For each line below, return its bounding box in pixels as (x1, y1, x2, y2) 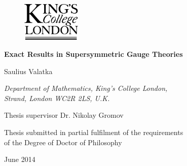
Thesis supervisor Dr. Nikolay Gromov (4, 110, 124, 120)
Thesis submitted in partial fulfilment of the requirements (4, 126, 183, 137)
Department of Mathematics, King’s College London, (4, 83, 168, 93)
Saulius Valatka (4, 65, 53, 76)
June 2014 (4, 154, 35, 164)
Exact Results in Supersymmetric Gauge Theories (4, 48, 183, 59)
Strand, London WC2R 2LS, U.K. (4, 92, 110, 103)
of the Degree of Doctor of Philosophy (4, 137, 122, 147)
